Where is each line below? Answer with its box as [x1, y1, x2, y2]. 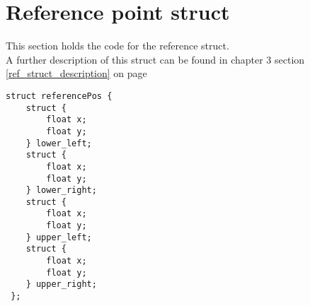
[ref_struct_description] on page [6, 66, 147, 81]
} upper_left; [25, 232, 92, 242]
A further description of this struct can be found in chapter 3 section [6, 52, 305, 66]
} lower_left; [25, 138, 92, 148]
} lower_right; [25, 185, 97, 196]
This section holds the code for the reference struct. [6, 38, 229, 53]
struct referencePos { [6, 90, 113, 101]
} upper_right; [25, 279, 97, 290]
